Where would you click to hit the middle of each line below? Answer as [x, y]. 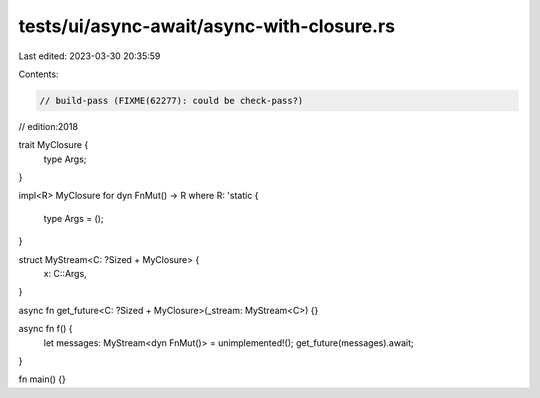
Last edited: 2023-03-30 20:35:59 [89, 56]
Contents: [38, 74]
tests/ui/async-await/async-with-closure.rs [206, 26]
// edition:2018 [48, 126]
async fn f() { [46, 329]
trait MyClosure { [53, 145]
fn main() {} [42, 379]
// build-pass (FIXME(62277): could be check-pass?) [171, 100]
